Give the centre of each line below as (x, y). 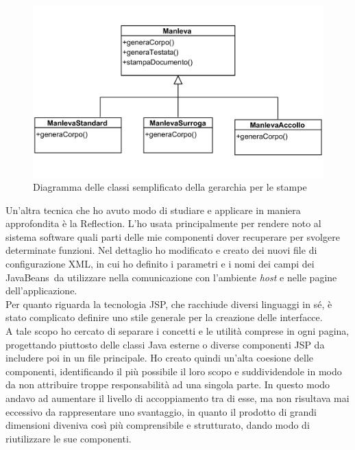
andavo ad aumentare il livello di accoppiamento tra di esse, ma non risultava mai (177, 398)
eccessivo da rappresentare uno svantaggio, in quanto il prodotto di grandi (161, 411)
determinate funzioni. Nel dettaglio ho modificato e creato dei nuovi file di (161, 250)
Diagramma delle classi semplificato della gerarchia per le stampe (170, 187)
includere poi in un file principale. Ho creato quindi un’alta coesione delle (160, 358)
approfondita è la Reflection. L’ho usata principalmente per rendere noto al (163, 223)
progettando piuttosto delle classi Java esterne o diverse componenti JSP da (165, 344)
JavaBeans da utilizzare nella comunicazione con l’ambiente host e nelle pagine (171, 277)
